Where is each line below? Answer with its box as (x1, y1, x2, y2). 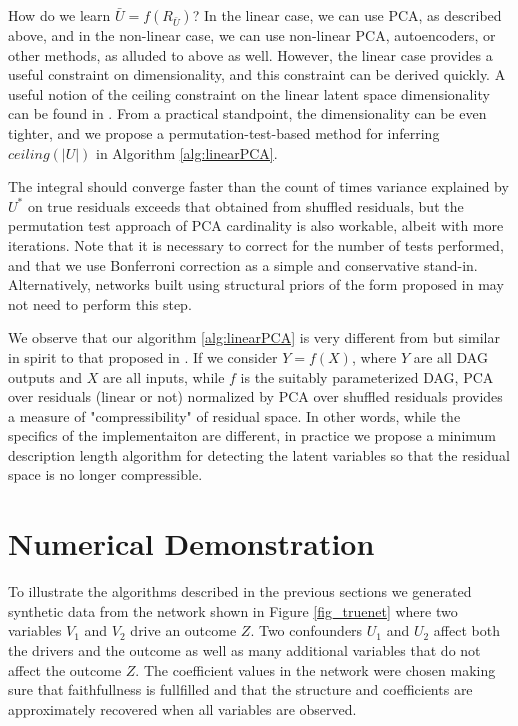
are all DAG (413, 346, 488, 367)
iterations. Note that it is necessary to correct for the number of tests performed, (8, 234, 504, 255)
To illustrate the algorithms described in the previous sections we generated (8, 581, 472, 602)
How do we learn (8, 5, 111, 25)
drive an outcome (130, 620, 237, 641)
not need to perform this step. (8, 293, 192, 314)
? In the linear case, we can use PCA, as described (192, 5, 502, 25)
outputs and (8, 366, 82, 387)
